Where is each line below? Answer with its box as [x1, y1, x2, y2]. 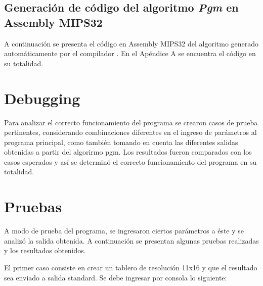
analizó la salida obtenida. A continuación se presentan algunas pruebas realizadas [4, 235, 259, 246]
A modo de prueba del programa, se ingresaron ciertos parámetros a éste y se [4, 225, 244, 236]
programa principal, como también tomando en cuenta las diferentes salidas [4, 136, 238, 147]
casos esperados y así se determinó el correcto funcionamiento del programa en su [4, 156, 257, 167]
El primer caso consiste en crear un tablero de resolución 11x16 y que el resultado [4, 262, 257, 272]
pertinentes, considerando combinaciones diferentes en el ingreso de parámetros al [4, 127, 257, 137]
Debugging [4, 87, 80, 108]
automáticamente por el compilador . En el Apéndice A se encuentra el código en [4, 48, 256, 59]
